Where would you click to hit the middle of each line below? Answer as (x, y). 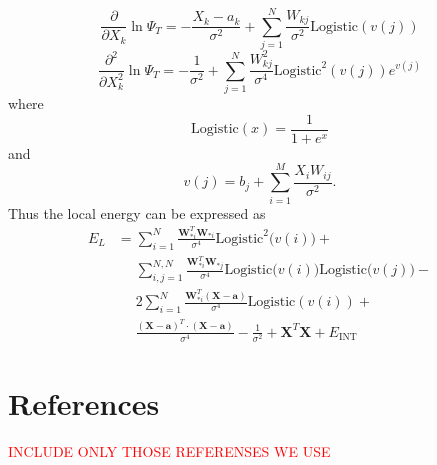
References (84, 403)
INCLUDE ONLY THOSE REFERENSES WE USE (169, 451)
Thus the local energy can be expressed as (137, 212)
